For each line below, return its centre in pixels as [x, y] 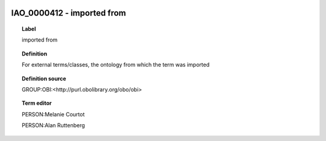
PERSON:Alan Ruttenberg [53, 125]
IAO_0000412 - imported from [69, 13]
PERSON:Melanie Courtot [53, 114]
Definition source [44, 78]
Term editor [37, 103]
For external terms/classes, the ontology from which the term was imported [116, 65]
